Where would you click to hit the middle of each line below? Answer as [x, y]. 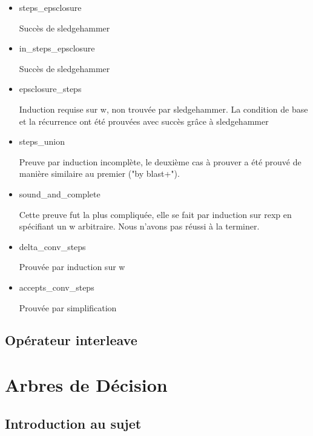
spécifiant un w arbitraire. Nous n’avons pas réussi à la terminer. [139, 226]
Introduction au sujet [73, 423]
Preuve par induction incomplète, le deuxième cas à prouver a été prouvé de [160, 161]
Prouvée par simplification [68, 307]
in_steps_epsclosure [57, 48]
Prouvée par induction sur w [72, 267]
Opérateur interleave [71, 340]
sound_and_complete [60, 193]
